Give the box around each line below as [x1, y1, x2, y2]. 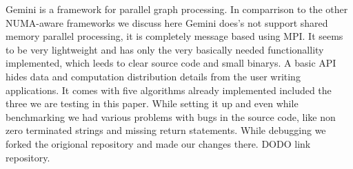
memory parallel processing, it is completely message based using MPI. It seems [6, 29, 343, 43]
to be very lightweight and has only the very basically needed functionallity [6, 42, 324, 56]
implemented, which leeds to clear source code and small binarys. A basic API [6, 56, 336, 70]
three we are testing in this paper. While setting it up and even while [6, 96, 299, 111]
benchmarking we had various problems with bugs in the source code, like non [6, 109, 336, 124]
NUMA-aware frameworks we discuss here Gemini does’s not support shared [6, 15, 328, 30]
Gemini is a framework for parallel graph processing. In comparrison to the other [6, 2, 348, 16]
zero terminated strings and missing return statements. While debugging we [6, 123, 326, 137]
